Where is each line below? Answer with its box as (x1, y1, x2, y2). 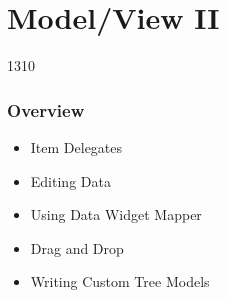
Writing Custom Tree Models (30, 271, 210, 292)
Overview (7, 97, 85, 122)
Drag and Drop (30, 237, 124, 258)
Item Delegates (30, 136, 123, 157)
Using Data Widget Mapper (30, 204, 202, 225)
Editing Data (30, 170, 111, 191)
